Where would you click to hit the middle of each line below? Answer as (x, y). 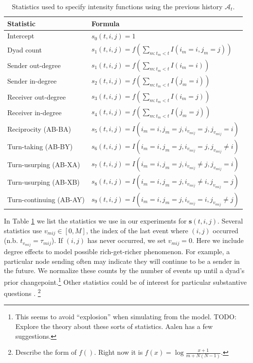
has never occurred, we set (126, 240)
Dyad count (25, 49)
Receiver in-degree (35, 112)
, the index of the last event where (137, 230)
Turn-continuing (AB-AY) (46, 199)
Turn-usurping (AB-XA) (44, 164)
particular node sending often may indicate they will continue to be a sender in (122, 261)
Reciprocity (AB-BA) (39, 129)
